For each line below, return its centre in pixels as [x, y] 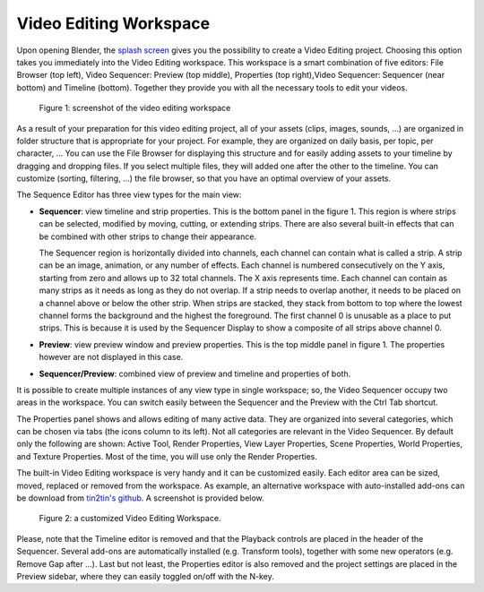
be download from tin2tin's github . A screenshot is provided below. [140, 498]
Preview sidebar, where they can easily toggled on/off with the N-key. [145, 576]
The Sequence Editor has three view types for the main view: [129, 195]
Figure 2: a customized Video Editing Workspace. [130, 519]
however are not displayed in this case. [111, 357]
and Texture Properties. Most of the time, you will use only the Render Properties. [167, 456]
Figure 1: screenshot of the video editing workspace [135, 108]
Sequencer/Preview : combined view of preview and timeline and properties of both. [195, 373]
